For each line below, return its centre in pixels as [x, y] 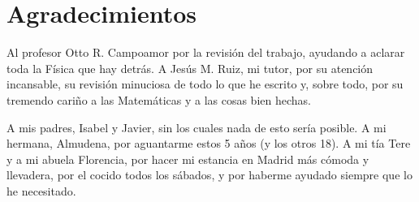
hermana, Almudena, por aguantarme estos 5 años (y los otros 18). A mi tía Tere [209, 143]
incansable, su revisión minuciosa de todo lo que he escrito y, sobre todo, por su [205, 84]
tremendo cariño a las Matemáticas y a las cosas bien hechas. [159, 99]
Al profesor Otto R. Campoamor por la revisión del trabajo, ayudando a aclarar [206, 52]
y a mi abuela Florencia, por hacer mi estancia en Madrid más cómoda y [188, 159]
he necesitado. [41, 190]
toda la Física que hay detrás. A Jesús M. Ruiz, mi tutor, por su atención [190, 68]
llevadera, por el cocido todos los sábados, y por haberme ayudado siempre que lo [209, 175]
